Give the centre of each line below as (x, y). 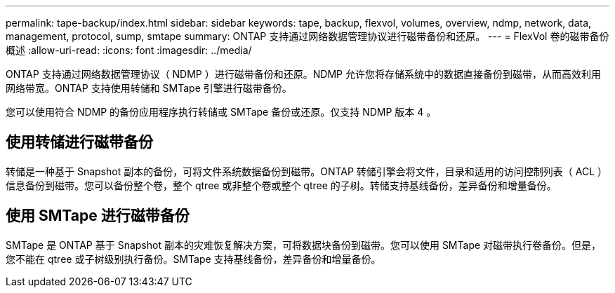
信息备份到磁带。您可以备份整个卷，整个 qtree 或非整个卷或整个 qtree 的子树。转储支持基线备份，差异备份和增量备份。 (281, 185)
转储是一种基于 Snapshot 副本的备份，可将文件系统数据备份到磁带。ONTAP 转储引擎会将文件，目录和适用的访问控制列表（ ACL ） (307, 171)
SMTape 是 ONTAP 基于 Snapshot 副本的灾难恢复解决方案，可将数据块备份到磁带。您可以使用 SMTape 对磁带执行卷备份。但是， (304, 245)
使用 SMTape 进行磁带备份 (98, 216)
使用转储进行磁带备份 (79, 142)
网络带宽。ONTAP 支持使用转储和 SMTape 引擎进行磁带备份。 (149, 88)
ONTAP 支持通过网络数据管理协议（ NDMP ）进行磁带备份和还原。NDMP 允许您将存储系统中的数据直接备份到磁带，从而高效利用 (303, 74)
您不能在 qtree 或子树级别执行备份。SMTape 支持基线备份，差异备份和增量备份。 (193, 259)
